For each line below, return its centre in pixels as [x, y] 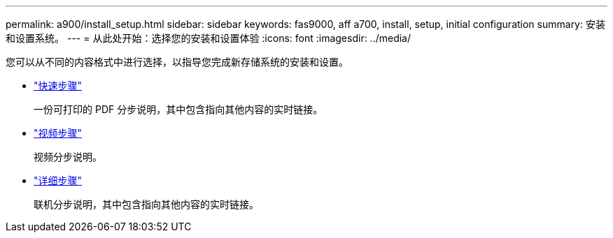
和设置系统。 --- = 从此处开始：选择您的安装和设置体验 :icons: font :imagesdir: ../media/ [209, 38]
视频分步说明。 [68, 157]
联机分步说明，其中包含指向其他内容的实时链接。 [146, 204]
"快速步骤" [58, 85]
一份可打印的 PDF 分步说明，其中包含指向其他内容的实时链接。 [178, 109]
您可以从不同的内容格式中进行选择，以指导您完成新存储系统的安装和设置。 [177, 62]
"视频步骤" [58, 133]
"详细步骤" [58, 180]
